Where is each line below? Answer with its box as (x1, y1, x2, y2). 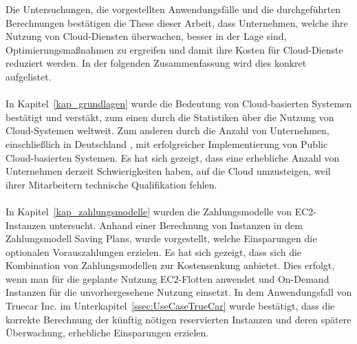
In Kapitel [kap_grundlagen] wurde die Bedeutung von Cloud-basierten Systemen (6, 96, 352, 111)
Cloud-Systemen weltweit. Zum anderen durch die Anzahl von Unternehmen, (6, 123, 329, 138)
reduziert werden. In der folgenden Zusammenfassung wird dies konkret (6, 56, 307, 70)
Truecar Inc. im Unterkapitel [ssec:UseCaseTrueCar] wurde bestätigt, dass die (6, 299, 335, 313)
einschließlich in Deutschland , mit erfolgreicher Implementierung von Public (6, 136, 328, 151)
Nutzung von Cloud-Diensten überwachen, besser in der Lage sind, (6, 29, 287, 43)
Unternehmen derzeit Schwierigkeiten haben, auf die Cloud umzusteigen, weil (6, 164, 331, 178)
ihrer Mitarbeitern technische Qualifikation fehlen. (6, 177, 217, 191)
